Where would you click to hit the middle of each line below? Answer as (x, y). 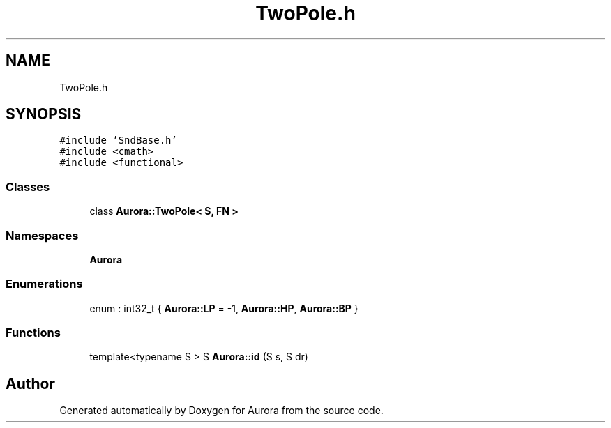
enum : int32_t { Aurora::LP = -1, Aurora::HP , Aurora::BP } (224, 308)
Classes (28, 186)
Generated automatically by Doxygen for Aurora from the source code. (221, 411)
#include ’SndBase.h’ (118, 140)
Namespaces (42, 235)
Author (30, 383)
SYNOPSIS (44, 114)
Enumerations (44, 284)
